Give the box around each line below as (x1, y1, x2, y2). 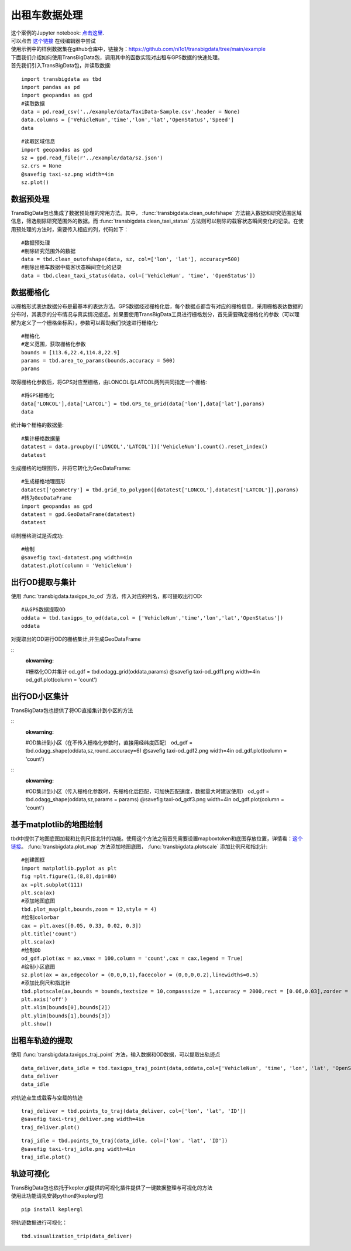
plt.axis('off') (21, 996, 68, 1003)
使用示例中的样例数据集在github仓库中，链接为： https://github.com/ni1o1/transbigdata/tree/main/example (11, 46, 266, 53)
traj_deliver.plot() (21, 1124, 80, 1130)
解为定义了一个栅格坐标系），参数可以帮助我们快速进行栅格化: (11, 319, 159, 326)
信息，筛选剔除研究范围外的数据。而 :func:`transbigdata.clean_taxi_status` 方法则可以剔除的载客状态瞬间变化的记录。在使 (11, 217, 304, 225)
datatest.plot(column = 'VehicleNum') (21, 562, 133, 569)
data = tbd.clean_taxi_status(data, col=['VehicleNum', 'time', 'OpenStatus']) (21, 272, 256, 279)
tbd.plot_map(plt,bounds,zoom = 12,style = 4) (21, 905, 157, 912)
